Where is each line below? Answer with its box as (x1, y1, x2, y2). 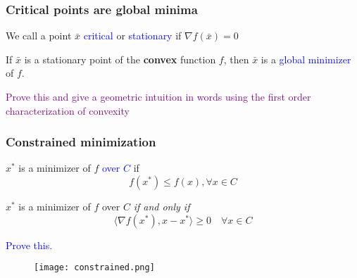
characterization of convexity (6, 103, 130, 118)
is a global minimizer (261, 51, 351, 66)
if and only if (133, 199, 190, 213)
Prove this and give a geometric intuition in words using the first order (6, 89, 311, 103)
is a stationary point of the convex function (24, 51, 216, 66)
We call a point (6, 28, 72, 43)
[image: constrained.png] (34, 263, 155, 273)
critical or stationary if (83, 28, 182, 43)
